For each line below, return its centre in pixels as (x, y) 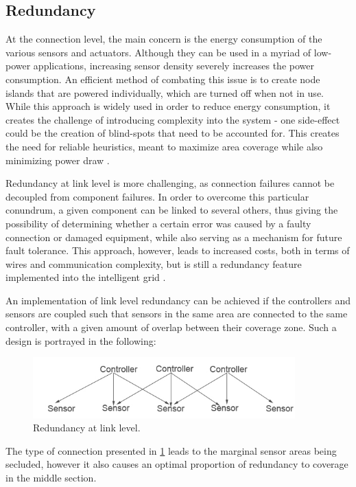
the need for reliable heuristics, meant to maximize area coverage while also (164, 146)
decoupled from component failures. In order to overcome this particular (157, 196)
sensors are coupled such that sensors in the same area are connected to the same (177, 314)
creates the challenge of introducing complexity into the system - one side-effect (173, 119)
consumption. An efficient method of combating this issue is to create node (163, 79)
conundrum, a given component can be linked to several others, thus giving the (172, 210)
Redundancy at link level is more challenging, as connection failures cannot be (170, 183)
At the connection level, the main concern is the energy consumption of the (164, 39)
